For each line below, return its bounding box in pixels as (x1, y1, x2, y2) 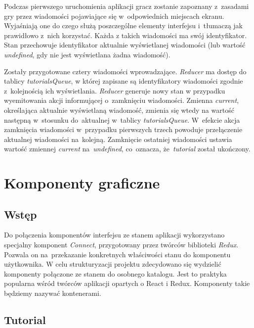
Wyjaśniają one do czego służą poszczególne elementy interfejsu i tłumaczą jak (4, 20, 243, 31)
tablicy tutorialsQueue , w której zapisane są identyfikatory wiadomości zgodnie (4, 76, 243, 86)
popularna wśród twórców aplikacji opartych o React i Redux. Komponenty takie (4, 278, 250, 288)
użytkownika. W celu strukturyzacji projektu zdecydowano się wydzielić (4, 259, 221, 269)
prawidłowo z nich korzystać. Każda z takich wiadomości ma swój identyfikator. (4, 30, 247, 40)
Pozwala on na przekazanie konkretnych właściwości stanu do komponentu (4, 249, 231, 259)
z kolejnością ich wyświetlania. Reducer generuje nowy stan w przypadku (4, 85, 225, 95)
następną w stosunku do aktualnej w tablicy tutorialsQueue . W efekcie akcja (4, 114, 240, 125)
